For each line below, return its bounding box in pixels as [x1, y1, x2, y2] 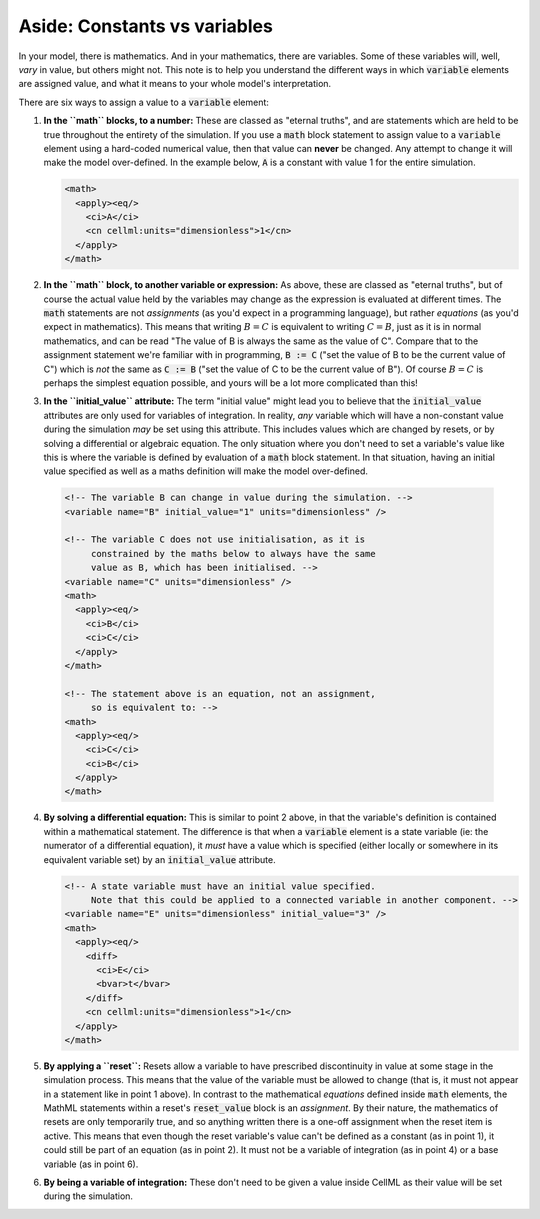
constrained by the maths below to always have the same [90, 548, 376, 559]
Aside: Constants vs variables [18, 15, 274, 37]
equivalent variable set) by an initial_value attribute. [43, 853, 276, 865]
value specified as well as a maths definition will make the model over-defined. [43, 465, 369, 477]
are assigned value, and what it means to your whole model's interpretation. [18, 78, 332, 90]
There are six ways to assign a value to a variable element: [18, 96, 270, 108]
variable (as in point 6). [43, 1158, 139, 1170]
